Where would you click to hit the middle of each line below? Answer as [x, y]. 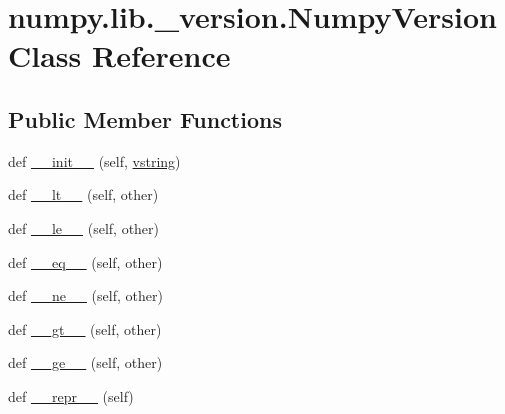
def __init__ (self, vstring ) [94, 160]
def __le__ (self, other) [84, 227]
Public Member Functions [145, 118]
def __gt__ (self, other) [85, 328]
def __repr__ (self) [71, 395]
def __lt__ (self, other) [83, 194]
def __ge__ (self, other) [85, 362]
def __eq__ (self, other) [85, 261]
